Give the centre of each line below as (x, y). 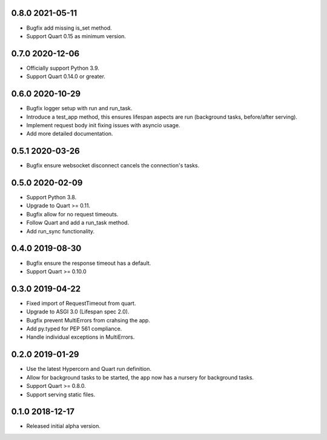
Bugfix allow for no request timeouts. (72, 214)
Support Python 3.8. (51, 198)
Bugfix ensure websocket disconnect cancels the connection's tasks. (113, 165)
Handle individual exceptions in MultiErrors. (81, 337)
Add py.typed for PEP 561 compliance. (74, 329)
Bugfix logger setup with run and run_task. (79, 108)
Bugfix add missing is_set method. (69, 28)
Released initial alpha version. (64, 426)
